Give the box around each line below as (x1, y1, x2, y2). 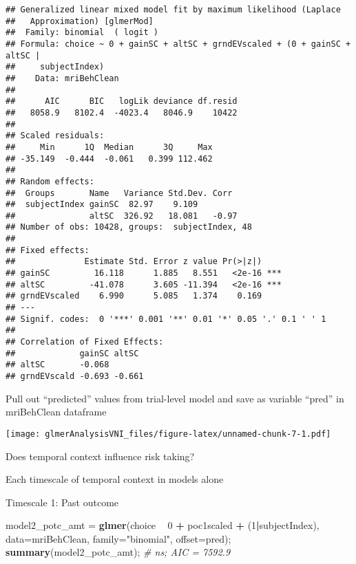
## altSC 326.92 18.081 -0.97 (6, 210, 238, 221)
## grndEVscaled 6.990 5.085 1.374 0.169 (6, 291, 262, 301)
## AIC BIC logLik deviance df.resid (6, 96, 238, 107)
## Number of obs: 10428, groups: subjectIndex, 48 (6, 222, 252, 232)
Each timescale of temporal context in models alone (6, 472, 224, 486)
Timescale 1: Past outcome (6, 495, 119, 509)
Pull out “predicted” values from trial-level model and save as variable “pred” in (6, 391, 344, 405)
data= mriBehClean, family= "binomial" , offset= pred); (6, 531, 231, 545)
